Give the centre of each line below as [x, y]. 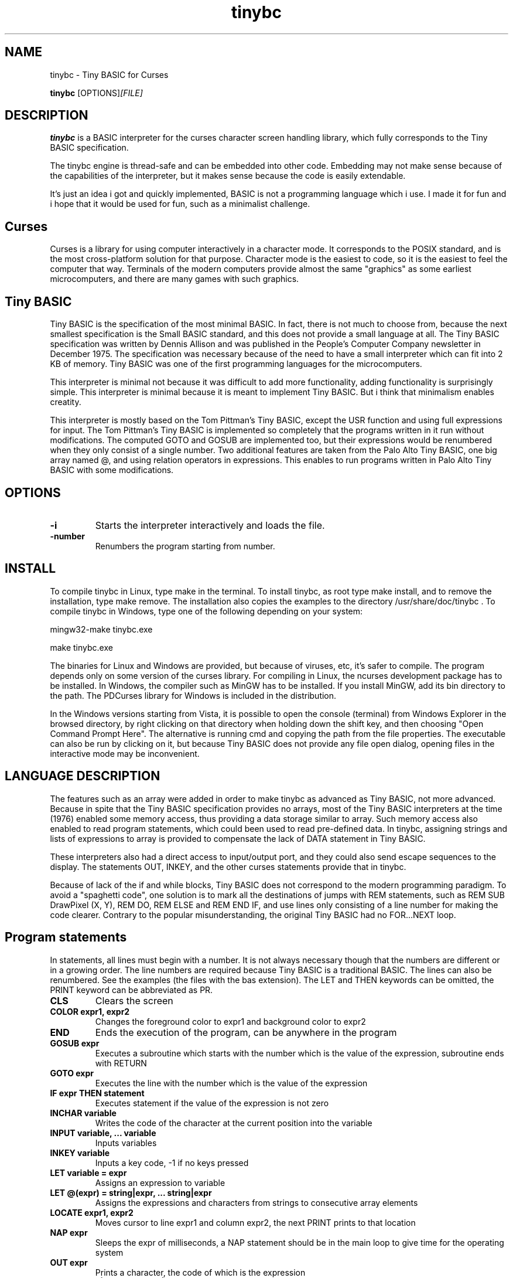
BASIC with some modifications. [112, 470]
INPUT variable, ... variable [103, 1133]
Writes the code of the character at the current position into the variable [234, 1123]
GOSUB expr [75, 1043]
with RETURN [121, 1063]
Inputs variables [126, 1143]
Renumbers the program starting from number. [185, 546]
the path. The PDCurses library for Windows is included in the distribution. [193, 695]
